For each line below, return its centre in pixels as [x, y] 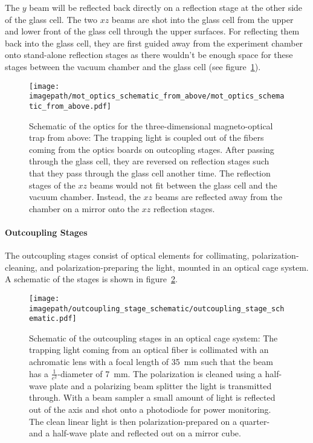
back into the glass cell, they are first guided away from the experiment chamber [154, 43]
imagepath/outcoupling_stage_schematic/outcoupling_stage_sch [157, 309]
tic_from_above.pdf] [70, 106]
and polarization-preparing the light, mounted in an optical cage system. [174, 267]
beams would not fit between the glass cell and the [183, 185]
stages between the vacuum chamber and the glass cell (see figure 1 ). [133, 66]
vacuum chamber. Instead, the [85, 197]
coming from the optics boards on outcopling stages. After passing [152, 149]
